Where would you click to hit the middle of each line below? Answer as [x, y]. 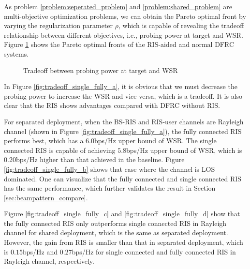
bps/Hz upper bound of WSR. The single [155, 141]
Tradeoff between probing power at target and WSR [101, 70]
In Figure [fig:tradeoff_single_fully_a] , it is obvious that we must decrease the [121, 86]
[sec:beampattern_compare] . [46, 197]
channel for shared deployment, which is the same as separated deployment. [116, 232]
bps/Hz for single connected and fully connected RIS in [154, 251]
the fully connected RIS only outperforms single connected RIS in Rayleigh [115, 223]
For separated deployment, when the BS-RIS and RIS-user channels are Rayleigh [124, 121]
